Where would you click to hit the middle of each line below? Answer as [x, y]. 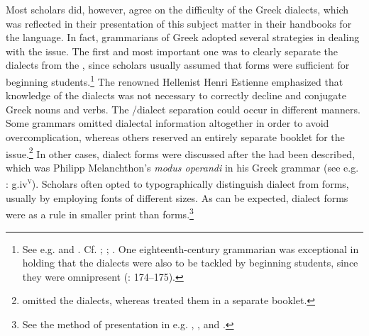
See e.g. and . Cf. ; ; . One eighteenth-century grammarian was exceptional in [191, 248]
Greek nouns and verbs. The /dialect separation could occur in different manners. [183, 109]
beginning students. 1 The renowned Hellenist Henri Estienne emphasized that [175, 80]
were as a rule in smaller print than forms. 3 [100, 213]
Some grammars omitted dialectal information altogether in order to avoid [167, 123]
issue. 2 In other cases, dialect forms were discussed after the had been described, [181, 152]
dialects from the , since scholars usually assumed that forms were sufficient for [178, 65]
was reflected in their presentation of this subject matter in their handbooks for [179, 23]
